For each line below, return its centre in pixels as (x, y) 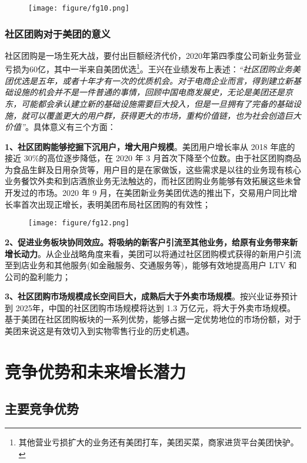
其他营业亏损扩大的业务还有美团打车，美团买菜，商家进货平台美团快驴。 (158, 442)
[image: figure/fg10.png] (79, 8)
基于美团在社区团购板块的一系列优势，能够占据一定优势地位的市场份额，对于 (153, 319)
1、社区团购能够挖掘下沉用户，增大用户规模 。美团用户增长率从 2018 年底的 (150, 146)
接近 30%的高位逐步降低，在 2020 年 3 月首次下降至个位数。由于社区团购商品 (153, 158)
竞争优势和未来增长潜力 (96, 371)
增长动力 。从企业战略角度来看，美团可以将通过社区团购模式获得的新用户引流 (153, 253)
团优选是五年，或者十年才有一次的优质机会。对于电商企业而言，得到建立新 (149, 80)
